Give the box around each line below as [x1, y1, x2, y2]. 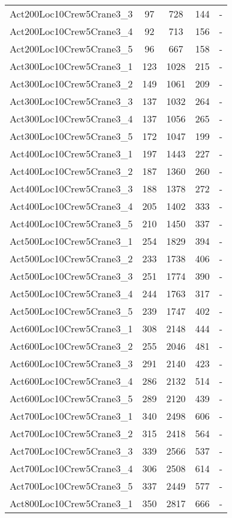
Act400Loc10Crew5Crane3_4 [10, 199, 133, 213]
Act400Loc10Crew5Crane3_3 [10, 182, 133, 195]
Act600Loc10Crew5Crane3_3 [10, 356, 133, 370]
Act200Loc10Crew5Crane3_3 [10, 7, 133, 21]
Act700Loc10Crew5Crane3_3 [10, 444, 133, 458]
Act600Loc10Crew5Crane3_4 [10, 374, 133, 388]
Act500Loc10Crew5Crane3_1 [10, 234, 133, 248]
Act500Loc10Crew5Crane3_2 [10, 251, 133, 265]
